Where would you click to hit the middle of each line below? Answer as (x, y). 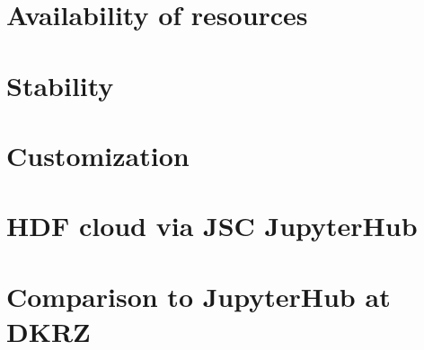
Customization (98, 155)
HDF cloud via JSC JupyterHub (212, 226)
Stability (60, 85)
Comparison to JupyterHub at (199, 296)
